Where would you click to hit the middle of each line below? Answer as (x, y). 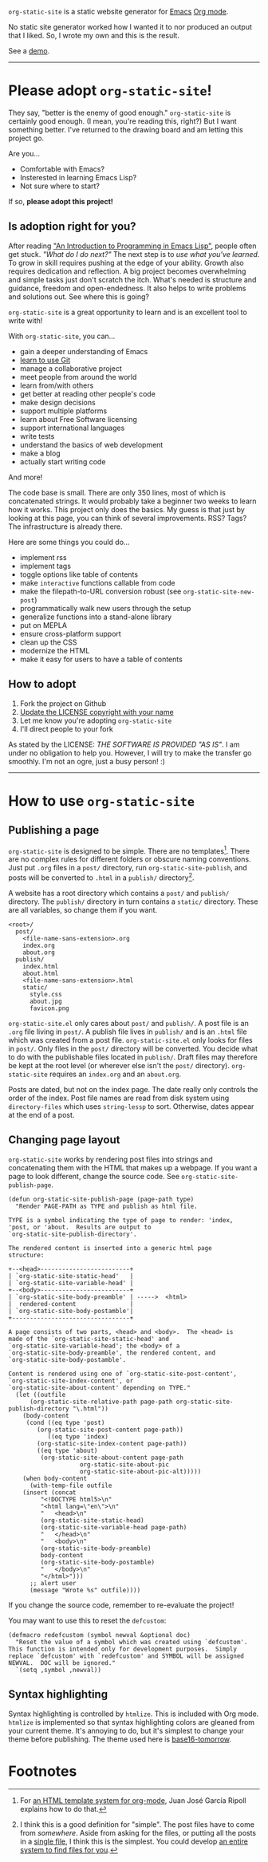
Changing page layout (64, 1140)
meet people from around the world (78, 377)
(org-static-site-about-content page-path (112, 1458)
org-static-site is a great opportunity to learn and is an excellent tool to (128, 312)
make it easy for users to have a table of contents (101, 659)
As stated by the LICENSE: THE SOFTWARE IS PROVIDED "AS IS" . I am (124, 744)
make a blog (40, 453)
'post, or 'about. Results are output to (80, 1227)
